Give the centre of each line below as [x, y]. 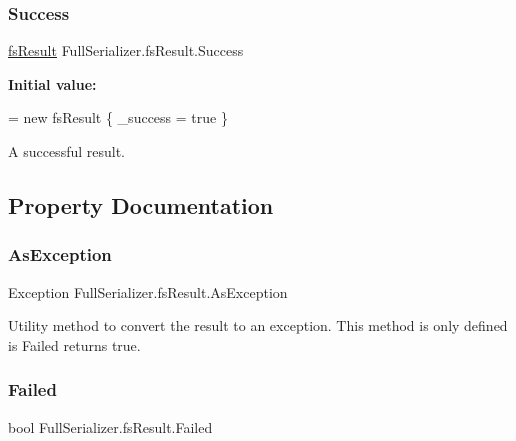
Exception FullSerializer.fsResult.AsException [148, 291]
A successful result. [66, 151]
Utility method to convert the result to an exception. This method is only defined [258, 325]
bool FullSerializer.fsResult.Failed [110, 426]
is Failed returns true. [74, 344]
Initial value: [52, 83]
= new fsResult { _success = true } [118, 117]
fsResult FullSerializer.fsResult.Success [126, 50]
